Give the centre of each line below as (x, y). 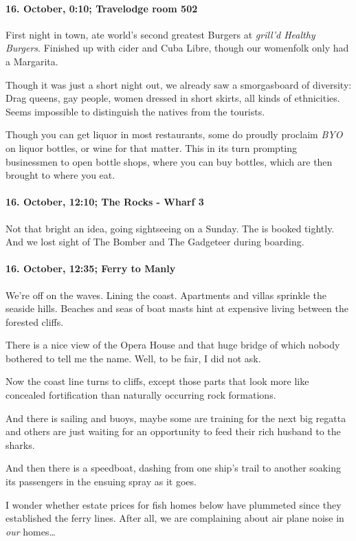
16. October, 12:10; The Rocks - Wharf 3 (105, 202)
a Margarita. (32, 61)
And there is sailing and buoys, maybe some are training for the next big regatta (176, 418)
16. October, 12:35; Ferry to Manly (91, 268)
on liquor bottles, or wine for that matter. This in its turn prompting (152, 147)
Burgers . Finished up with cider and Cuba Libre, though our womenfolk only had (177, 48)
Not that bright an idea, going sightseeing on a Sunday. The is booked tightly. (170, 228)
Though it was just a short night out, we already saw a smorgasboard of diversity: (179, 84)
